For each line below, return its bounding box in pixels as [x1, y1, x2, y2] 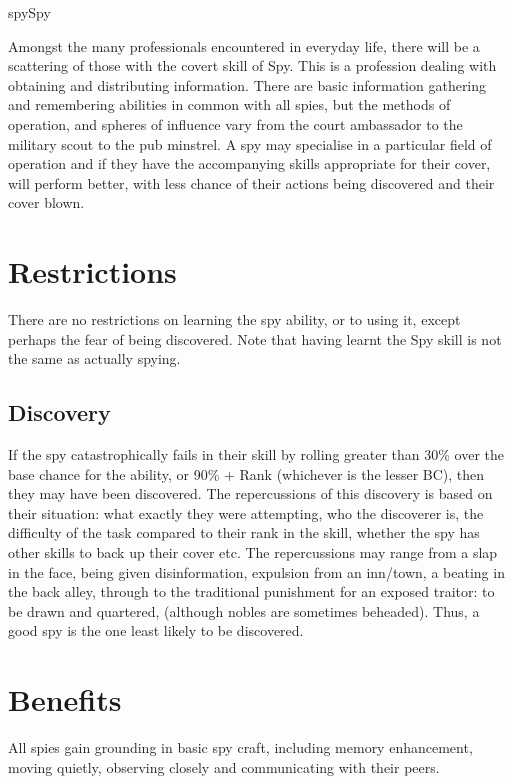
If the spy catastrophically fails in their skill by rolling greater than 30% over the [8, 444, 505, 465]
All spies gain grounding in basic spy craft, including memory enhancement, [8, 737, 473, 758]
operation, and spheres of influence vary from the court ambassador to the [8, 113, 463, 134]
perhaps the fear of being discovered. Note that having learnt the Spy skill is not [8, 328, 502, 349]
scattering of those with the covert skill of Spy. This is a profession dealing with [8, 55, 497, 76]
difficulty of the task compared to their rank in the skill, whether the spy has [8, 522, 480, 543]
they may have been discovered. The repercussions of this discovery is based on [8, 483, 493, 504]
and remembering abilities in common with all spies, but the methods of [8, 94, 451, 115]
